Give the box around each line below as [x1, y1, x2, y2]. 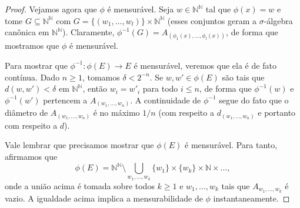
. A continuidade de [130, 93, 201, 106]
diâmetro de [5, 106, 48, 119]
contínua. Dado [5, 71, 60, 83]
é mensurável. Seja [107, 3, 174, 15]
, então [82, 82, 108, 95]
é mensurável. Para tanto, [185, 139, 278, 151]
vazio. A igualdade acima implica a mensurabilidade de [5, 192, 203, 204]
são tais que [222, 71, 265, 83]
